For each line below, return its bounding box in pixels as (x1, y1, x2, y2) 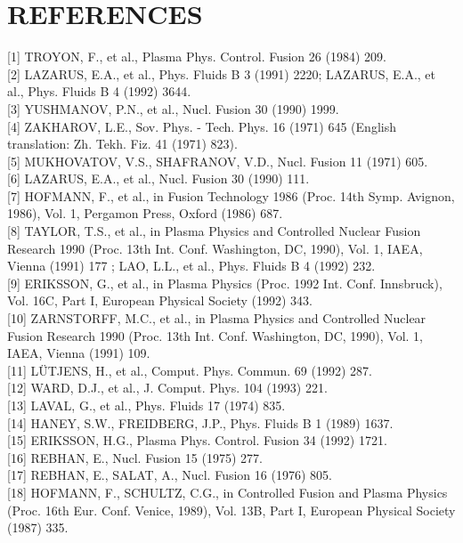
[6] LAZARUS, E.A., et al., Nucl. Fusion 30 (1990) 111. (7, 169, 310, 188)
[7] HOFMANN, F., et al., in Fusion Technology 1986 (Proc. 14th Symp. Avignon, (7, 186, 455, 205)
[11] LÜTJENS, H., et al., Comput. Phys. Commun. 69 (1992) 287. (7, 361, 372, 379)
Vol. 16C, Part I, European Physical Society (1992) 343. (7, 291, 313, 310)
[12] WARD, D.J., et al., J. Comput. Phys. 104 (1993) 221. (7, 378, 328, 397)
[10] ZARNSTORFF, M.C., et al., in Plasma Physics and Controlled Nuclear (7, 309, 426, 328)
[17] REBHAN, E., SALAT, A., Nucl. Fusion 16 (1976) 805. (7, 466, 332, 484)
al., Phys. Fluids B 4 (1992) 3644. (7, 82, 191, 101)
